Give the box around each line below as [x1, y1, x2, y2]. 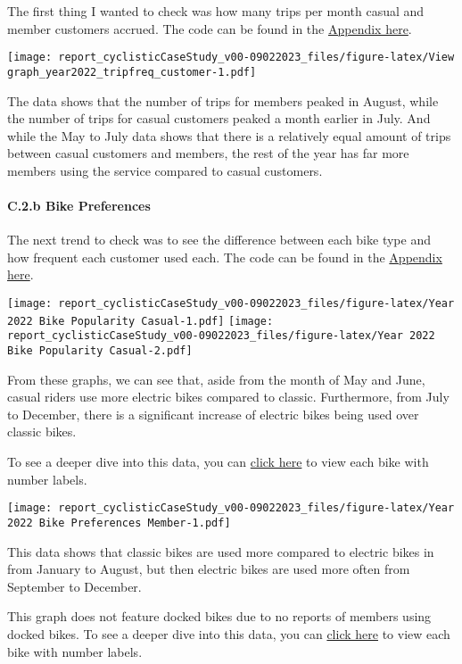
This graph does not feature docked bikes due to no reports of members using [7, 607, 432, 626]
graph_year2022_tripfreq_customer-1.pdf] [7, 65, 257, 79]
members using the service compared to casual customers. [7, 161, 323, 179]
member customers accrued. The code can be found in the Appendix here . [7, 19, 412, 37]
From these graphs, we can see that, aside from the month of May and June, [7, 369, 425, 388]
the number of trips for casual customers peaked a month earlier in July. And [7, 109, 431, 128]
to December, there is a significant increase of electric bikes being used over [7, 404, 419, 423]
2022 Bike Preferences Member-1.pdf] [7, 516, 231, 529]
